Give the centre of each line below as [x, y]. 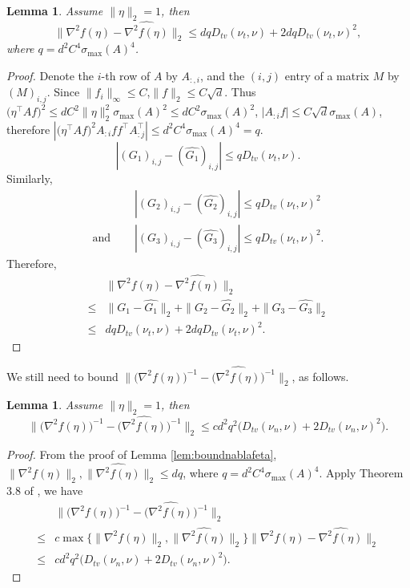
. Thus [240, 92]
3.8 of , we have [45, 490]
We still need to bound [62, 376]
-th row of [126, 75]
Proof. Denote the [50, 75]
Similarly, [30, 178]
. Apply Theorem [361, 473]
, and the [222, 75]
